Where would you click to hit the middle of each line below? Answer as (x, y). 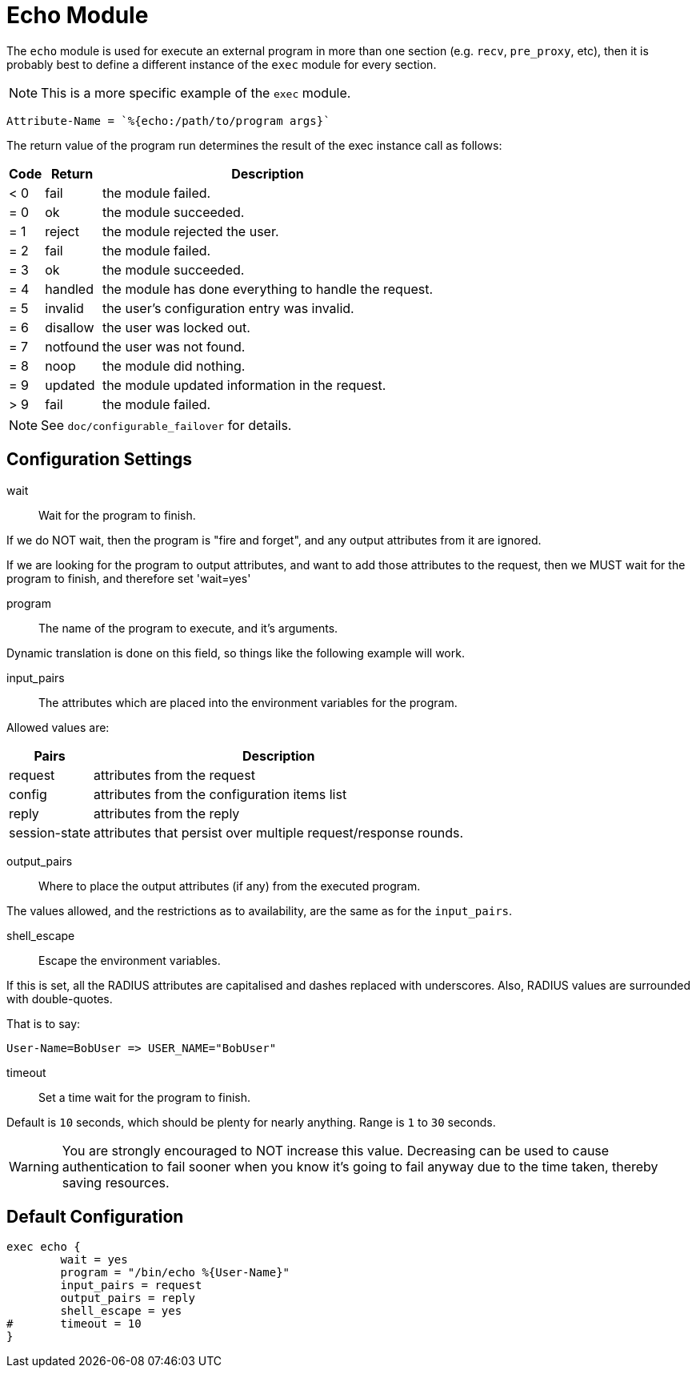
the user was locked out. (176, 327)
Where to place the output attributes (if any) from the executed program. (230, 886)
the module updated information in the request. (244, 385)
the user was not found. (174, 346)
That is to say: (44, 1023)
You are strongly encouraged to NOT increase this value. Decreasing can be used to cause (336, 1150)
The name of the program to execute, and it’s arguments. (188, 628)
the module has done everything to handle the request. (267, 289)
